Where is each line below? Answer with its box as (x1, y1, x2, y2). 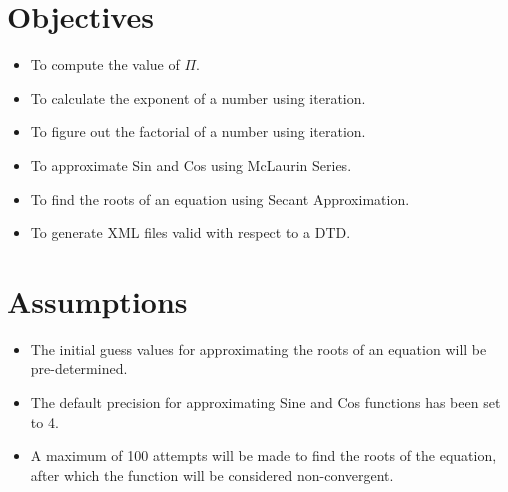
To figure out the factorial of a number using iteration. (30, 121, 366, 142)
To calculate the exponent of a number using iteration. (30, 87, 366, 108)
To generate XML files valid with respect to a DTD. (30, 222, 351, 243)
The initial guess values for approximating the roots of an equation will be (30, 338, 487, 359)
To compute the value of (30, 54, 180, 75)
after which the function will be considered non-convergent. (30, 464, 394, 485)
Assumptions (7, 280, 188, 321)
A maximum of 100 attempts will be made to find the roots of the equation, (30, 445, 497, 466)
